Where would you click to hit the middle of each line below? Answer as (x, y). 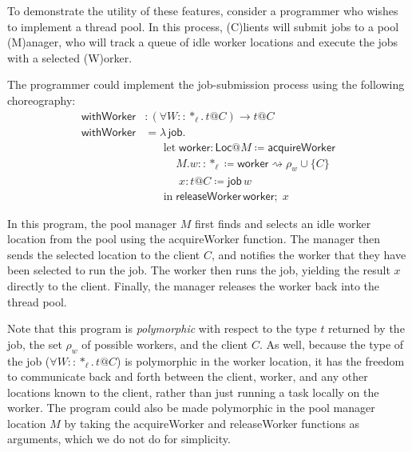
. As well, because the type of (331, 344)
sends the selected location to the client (104, 254)
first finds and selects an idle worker (283, 223)
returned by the (366, 328)
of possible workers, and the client (165, 344)
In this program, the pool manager (92, 223)
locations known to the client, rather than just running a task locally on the (193, 392)
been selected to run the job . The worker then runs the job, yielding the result (199, 270)
